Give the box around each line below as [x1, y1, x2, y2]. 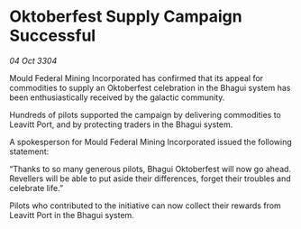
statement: [9, 146, 50, 157]
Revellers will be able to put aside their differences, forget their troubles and [9, 173, 291, 184]
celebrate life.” [9, 182, 64, 193]
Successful [9, 25, 96, 46]
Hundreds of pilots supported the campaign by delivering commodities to [9, 109, 281, 120]
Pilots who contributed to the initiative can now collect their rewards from [9, 200, 281, 211]
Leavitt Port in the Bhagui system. [9, 209, 135, 220]
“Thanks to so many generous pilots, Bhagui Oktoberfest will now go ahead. [9, 163, 291, 174]
